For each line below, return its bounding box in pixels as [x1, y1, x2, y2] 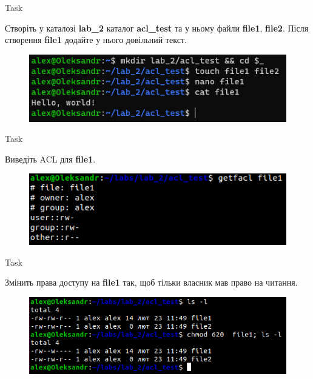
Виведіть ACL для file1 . [5, 152, 96, 165]
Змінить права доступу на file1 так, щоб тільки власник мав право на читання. [5, 276, 298, 289]
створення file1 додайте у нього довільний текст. [5, 33, 187, 46]
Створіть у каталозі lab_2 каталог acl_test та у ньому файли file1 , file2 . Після [5, 21, 309, 34]
